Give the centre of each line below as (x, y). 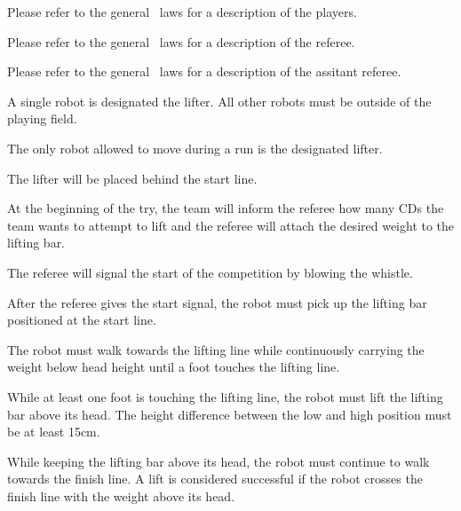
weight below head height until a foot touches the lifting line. (174, 367)
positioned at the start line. (82, 320)
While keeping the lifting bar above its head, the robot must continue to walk (219, 461)
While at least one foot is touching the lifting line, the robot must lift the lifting (225, 396)
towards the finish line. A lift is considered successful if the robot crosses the (215, 479)
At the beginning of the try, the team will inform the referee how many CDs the (226, 208)
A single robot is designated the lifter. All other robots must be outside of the (219, 101)
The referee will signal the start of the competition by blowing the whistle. (210, 272)
